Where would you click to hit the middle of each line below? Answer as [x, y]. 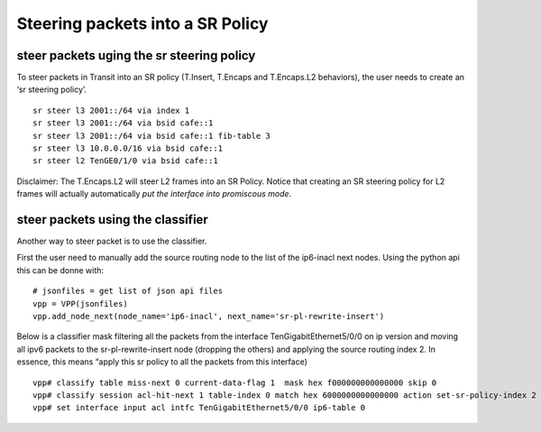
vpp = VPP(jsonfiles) [80, 303]
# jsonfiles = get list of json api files [128, 291]
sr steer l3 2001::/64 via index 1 [111, 110]
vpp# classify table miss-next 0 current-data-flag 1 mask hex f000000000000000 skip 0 [235, 382]
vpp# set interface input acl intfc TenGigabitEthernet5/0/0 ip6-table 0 [199, 408]
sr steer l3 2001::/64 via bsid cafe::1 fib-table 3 [151, 136]
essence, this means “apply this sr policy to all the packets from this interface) [162, 362]
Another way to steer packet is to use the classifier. [112, 241]
